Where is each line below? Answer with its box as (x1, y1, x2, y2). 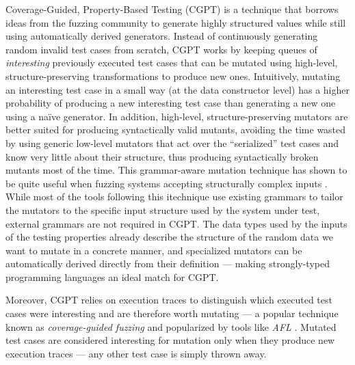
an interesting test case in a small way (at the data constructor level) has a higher (5, 82, 350, 96)
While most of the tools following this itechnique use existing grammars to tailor (5, 189, 343, 204)
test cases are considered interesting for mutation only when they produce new (5, 333, 335, 347)
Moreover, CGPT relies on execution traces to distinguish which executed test (5, 293, 332, 307)
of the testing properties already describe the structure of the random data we (5, 230, 333, 244)
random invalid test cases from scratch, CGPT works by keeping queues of (5, 42, 317, 56)
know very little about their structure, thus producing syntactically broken (5, 149, 319, 163)
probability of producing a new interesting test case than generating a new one (5, 96, 336, 110)
